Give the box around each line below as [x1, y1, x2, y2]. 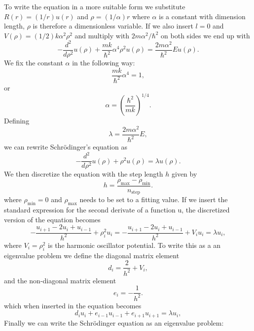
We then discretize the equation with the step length [4, 169, 163, 179]
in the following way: [72, 57, 135, 67]
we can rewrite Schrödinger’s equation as [4, 142, 127, 152]
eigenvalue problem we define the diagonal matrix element [4, 250, 180, 260]
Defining [4, 116, 30, 126]
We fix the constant [4, 57, 63, 67]
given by [171, 169, 197, 179]
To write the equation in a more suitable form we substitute [4, 1, 185, 11]
